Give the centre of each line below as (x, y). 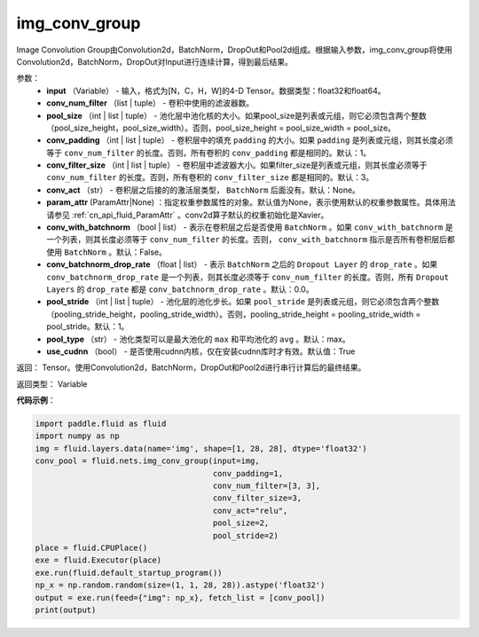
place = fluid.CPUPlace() (91, 547)
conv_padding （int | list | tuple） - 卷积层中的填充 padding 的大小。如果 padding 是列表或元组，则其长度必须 (250, 140)
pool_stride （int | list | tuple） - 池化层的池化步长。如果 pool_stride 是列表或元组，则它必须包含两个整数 (243, 302)
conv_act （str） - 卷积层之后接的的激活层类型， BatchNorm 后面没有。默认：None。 (204, 190)
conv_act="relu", (250, 511)
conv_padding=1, (248, 473)
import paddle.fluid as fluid (101, 424)
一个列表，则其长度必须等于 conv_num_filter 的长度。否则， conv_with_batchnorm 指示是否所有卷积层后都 (251, 240)
